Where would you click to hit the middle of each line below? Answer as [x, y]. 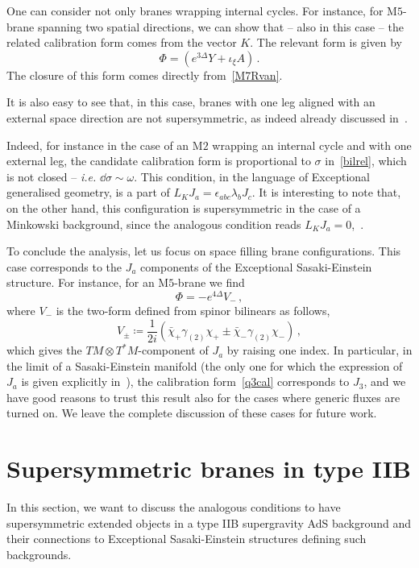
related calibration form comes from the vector [122, 42]
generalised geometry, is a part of [88, 192]
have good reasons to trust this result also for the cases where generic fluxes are [203, 397]
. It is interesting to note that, [326, 192]
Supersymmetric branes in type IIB [209, 468]
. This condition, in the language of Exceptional [252, 176]
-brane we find [209, 282]
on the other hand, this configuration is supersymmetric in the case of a [184, 207]
